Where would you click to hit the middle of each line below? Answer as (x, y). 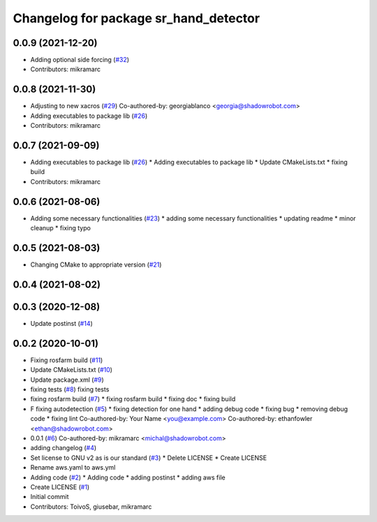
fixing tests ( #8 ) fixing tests (70, 389)
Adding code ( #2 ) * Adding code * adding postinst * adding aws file (128, 477)
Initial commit (50, 497)
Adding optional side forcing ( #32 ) (80, 60)
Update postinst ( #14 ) (62, 323)
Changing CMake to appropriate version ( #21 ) (96, 264)
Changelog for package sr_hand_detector (136, 18)
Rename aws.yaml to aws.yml (73, 468)
